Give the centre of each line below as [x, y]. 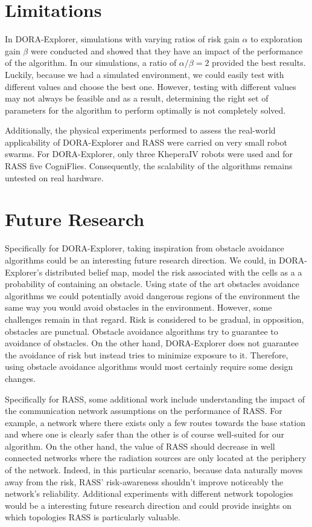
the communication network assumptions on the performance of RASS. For [144, 411]
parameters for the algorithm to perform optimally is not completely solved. [145, 110]
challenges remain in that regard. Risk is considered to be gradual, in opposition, [154, 319]
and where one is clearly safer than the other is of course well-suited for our [145, 434]
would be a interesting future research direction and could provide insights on [148, 505]
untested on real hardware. [54, 177]
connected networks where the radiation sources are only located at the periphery [156, 458]
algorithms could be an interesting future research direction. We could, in [141, 260]
